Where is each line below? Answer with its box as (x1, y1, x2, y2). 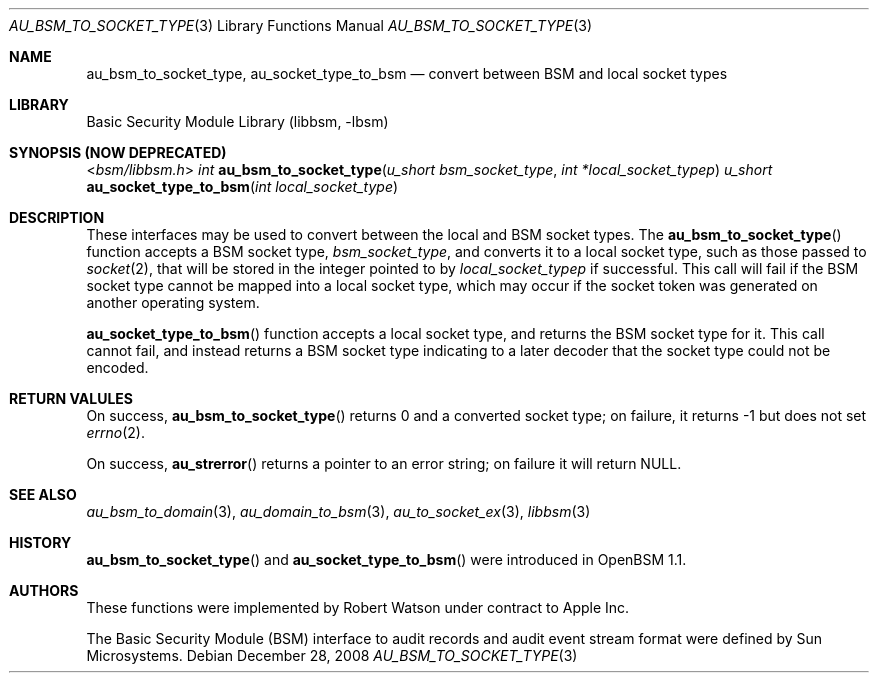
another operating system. (86, 294, 260, 311)
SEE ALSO (9, 486, 77, 503)
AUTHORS (9, 582, 79, 599)
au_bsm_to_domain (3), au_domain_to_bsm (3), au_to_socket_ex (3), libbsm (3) (86, 503, 591, 520)
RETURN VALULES (9, 390, 134, 407)
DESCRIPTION (9, 209, 105, 226)
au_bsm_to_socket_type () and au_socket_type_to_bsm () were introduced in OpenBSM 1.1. (86, 551, 687, 568)
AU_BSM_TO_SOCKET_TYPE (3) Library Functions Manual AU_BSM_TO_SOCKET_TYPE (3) (9, 17, 593, 34)
